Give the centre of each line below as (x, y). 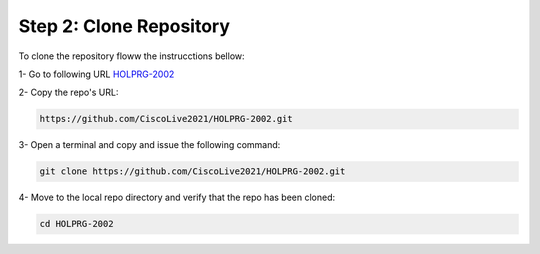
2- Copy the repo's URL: (68, 92)
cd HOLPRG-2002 (76, 224)
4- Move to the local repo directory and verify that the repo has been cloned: (177, 197)
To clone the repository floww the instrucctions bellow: (131, 56)
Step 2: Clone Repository (124, 26)
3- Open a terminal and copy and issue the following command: (149, 145)
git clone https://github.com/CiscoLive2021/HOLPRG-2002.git (192, 171)
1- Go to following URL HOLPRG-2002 (96, 74)
